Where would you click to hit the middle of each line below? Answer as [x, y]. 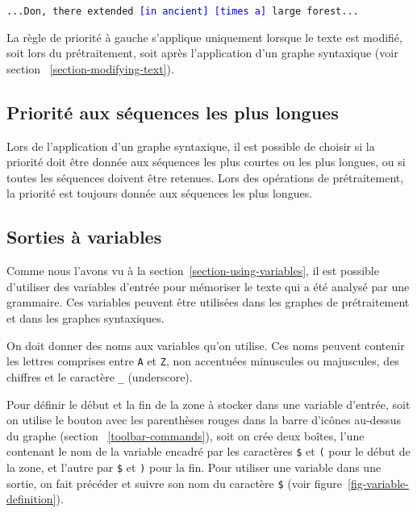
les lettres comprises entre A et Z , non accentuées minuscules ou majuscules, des [203, 361]
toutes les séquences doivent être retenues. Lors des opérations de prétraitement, [205, 177]
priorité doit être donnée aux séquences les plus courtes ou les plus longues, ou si [206, 162]
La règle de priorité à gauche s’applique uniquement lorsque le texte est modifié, [204, 37]
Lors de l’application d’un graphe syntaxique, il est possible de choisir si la [191, 146]
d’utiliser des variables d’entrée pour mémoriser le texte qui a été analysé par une [208, 286]
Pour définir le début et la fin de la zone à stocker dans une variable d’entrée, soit [208, 404]
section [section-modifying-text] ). [90, 68]
